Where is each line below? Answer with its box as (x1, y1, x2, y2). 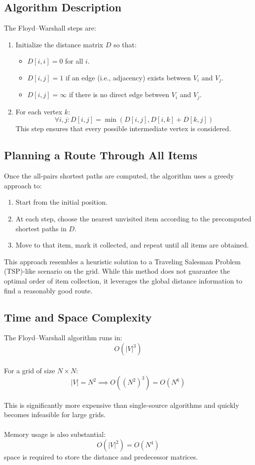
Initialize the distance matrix (15, 39, 104, 49)
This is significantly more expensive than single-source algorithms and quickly (4, 399, 239, 410)
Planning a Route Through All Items (4, 147, 198, 163)
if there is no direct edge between (69, 89, 170, 100)
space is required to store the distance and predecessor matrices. (4, 452, 198, 462)
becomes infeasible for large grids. (4, 409, 106, 420)
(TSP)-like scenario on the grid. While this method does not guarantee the (4, 266, 230, 276)
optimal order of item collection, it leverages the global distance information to (4, 276, 243, 286)
